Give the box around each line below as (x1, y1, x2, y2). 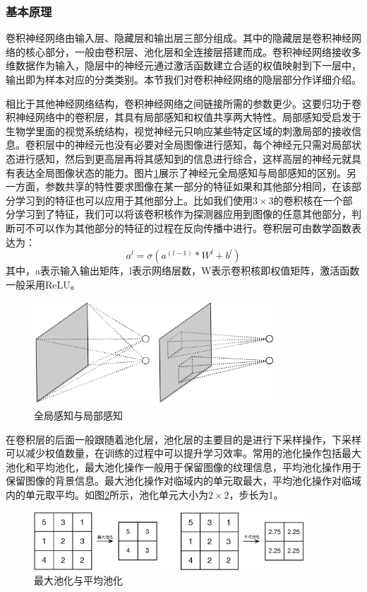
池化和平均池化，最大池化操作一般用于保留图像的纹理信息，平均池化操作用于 (6, 459, 361, 474)
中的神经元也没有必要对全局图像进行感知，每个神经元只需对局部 (54, 137, 351, 152)
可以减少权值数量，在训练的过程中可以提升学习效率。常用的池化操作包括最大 (6, 446, 361, 460)
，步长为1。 (229, 487, 284, 501)
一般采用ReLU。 (6, 277, 80, 291)
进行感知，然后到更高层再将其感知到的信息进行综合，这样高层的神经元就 (15, 151, 351, 166)
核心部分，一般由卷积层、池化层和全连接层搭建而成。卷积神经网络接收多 (25, 44, 361, 59)
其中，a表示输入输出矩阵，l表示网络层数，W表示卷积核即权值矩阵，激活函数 (6, 263, 360, 278)
